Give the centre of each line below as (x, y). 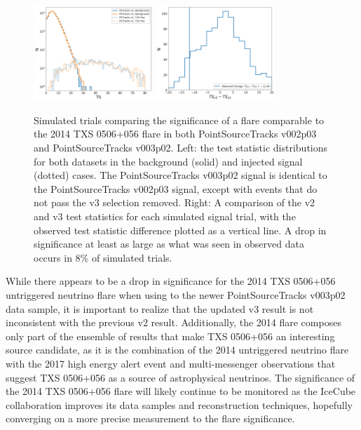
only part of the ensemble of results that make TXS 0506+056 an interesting (170, 336)
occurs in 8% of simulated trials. (103, 257)
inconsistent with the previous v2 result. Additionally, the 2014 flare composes (173, 322)
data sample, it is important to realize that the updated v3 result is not (160, 308)
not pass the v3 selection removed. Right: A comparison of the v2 (175, 202)
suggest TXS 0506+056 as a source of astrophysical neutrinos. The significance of (180, 377)
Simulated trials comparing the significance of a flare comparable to (179, 120)
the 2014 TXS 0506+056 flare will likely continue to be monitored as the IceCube (181, 391)
